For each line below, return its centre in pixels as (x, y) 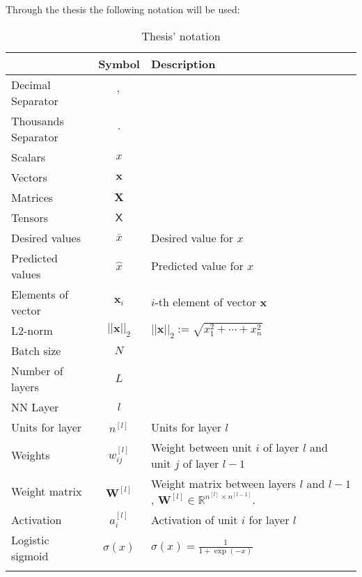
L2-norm (32, 330)
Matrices (32, 197)
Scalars (29, 157)
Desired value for (192, 237)
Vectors (29, 177)
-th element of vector (206, 302)
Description (183, 63)
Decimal (31, 84)
